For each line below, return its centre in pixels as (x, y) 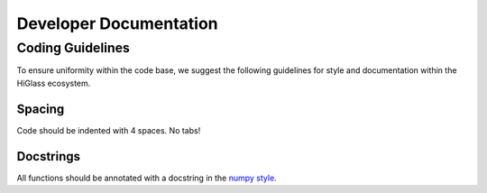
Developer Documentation (117, 23)
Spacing (41, 109)
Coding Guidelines (74, 48)
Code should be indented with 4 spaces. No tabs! (109, 130)
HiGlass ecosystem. (54, 83)
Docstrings (49, 156)
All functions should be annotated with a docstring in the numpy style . (147, 178)
